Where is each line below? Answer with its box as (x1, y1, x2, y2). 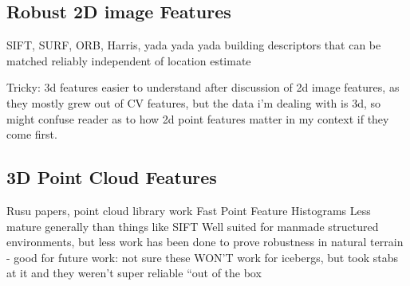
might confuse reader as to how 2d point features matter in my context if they (6, 110, 389, 127)
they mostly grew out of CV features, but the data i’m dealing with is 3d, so (6, 94, 380, 111)
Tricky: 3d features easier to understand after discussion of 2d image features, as (6, 79, 400, 96)
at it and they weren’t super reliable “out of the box (6, 264, 262, 281)
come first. (6, 126, 57, 143)
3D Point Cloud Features (6, 165, 217, 190)
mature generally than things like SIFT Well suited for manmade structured (6, 217, 379, 234)
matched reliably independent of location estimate (6, 52, 251, 69)
